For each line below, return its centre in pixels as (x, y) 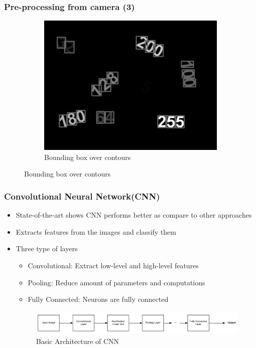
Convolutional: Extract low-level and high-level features (113, 265)
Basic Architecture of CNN (78, 341)
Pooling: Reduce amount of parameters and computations (116, 282)
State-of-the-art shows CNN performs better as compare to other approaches (134, 215)
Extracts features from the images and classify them (96, 231)
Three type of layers (47, 248)
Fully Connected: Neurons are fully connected (98, 299)
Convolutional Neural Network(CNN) (82, 196)
